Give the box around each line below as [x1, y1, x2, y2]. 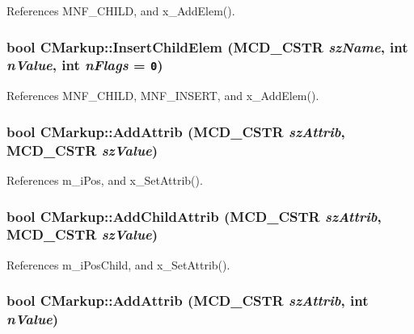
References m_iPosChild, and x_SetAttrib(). [6, 256, 230, 273]
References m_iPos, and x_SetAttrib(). [6, 172, 203, 189]
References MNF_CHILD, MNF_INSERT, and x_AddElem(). [6, 87, 319, 104]
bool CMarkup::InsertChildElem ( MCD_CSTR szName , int [6, 36, 408, 56]
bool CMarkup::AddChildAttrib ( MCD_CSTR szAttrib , [6, 206, 382, 226]
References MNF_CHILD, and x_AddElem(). [6, 2, 235, 19]
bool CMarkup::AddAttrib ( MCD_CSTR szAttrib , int [6, 290, 369, 311]
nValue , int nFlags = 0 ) [6, 55, 163, 75]
